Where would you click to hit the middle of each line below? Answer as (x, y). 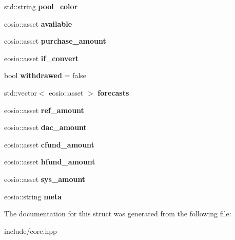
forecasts (113, 92)
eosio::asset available (38, 23)
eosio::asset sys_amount (45, 179)
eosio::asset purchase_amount (55, 41)
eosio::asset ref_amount (44, 110)
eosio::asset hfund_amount (50, 162)
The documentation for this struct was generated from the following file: (118, 214)
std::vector (21, 92)
